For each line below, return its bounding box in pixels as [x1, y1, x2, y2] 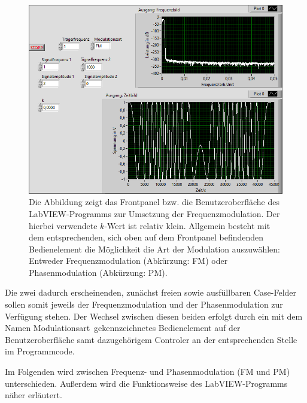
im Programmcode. [5, 345, 75, 357]
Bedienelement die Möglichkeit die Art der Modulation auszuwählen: [29, 242, 280, 255]
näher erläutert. [5, 389, 62, 401]
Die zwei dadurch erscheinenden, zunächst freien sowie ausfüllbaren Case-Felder [5, 286, 297, 299]
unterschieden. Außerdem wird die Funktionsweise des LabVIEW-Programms [5, 377, 288, 389]
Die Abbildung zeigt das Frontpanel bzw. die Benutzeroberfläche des [29, 196, 279, 208]
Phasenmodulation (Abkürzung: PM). [29, 266, 168, 278]
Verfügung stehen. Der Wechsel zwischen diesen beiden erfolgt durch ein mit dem [5, 309, 303, 322]
